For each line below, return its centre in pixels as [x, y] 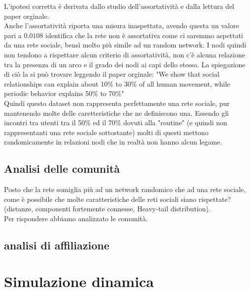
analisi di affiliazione [57, 245]
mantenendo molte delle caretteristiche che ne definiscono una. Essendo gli [116, 113]
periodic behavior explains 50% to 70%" [64, 93]
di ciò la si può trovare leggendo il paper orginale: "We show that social [112, 74]
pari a [13, 35]
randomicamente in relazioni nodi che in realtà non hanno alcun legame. [113, 142]
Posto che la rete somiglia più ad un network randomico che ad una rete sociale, [125, 189]
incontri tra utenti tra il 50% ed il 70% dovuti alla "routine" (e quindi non [116, 122]
